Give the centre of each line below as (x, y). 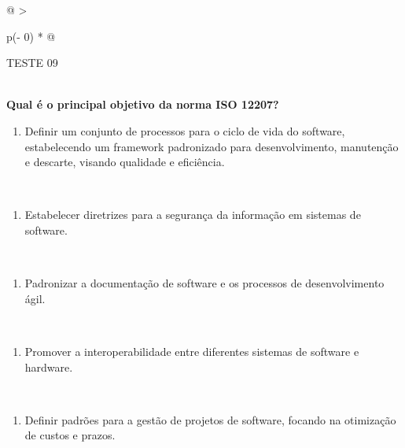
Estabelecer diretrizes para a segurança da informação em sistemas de (193, 215)
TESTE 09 (32, 63)
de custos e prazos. (70, 435)
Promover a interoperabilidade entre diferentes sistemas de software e (192, 351)
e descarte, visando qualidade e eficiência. (125, 162)
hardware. (49, 367)
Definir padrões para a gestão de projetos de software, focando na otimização (210, 419)
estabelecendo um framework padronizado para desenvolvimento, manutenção (212, 146)
